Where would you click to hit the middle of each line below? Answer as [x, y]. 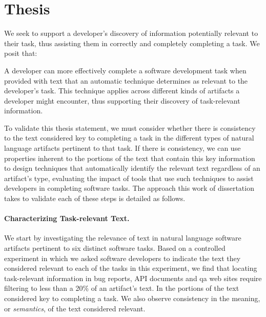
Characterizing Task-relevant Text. [67, 218]
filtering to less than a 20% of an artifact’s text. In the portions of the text [122, 288]
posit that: [21, 53]
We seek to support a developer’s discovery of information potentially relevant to [131, 33]
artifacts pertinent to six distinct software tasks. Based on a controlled [115, 248]
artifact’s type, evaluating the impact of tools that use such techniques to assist [129, 178]
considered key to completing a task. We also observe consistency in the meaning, [132, 298]
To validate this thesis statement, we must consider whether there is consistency [130, 127]
